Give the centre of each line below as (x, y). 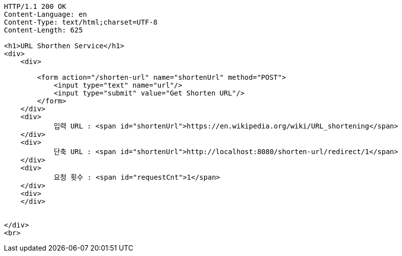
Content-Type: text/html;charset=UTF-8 (81, 22)
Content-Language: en (46, 14)
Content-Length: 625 (44, 30)
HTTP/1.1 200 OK (35, 6)
